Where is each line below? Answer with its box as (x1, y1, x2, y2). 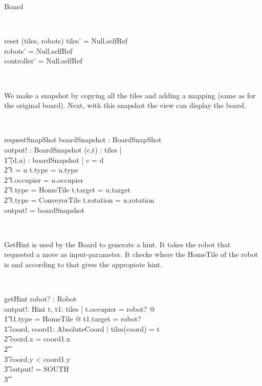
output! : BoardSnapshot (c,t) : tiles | (4, 144, 122, 155)
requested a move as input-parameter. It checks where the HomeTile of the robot (4, 249, 258, 260)
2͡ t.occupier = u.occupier (4, 174, 83, 185)
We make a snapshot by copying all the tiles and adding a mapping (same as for (4, 90, 256, 100)
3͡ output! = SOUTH (4, 363, 69, 374)
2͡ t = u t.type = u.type (4, 164, 78, 175)
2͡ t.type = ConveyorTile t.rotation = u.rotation (4, 194, 155, 205)
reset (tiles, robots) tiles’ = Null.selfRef (4, 35, 127, 46)
